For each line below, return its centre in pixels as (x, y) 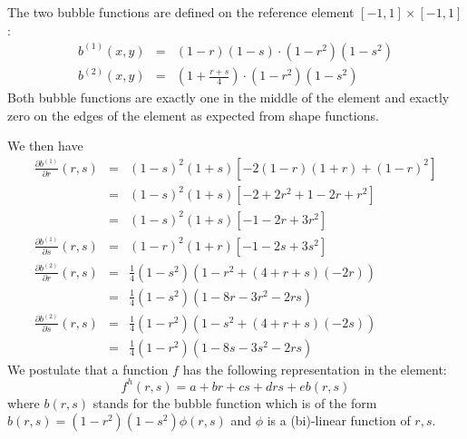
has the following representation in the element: (315, 369)
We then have (45, 146)
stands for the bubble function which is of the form (235, 402)
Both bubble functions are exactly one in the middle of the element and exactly (229, 98)
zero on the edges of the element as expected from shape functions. (193, 115)
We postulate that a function (88, 369)
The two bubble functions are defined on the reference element (181, 12)
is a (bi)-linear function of (339, 420)
